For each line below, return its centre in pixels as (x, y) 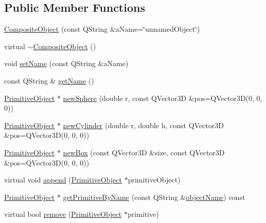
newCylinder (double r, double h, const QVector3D (143, 125)
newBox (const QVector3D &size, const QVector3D (144, 152)
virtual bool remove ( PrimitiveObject (63, 214)
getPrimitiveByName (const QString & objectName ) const (154, 197)
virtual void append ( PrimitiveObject (63, 180)
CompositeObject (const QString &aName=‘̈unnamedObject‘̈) (102, 29)
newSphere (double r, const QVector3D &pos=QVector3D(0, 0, (163, 98)
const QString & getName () (49, 80)
